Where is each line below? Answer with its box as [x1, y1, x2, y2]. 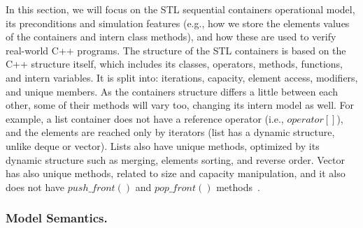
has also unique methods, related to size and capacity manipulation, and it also [6, 166, 346, 181]
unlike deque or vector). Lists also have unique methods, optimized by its [6, 138, 320, 153]
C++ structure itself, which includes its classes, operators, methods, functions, [6, 56, 343, 71]
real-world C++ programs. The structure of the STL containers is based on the [6, 43, 346, 57]
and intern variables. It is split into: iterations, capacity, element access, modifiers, [6, 70, 358, 84]
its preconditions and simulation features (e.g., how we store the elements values [6, 15, 350, 30]
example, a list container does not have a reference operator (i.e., [6, 111, 284, 126]
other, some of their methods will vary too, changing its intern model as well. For [6, 98, 355, 112]
